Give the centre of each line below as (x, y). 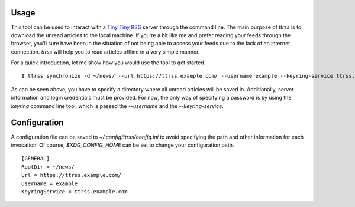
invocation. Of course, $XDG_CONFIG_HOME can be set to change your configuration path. (122, 145)
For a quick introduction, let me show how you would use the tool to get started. (108, 63)
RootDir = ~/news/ (48, 167)
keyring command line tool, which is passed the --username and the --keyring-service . (117, 106)
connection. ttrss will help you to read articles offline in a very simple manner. (105, 52)
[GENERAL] (35, 159)
